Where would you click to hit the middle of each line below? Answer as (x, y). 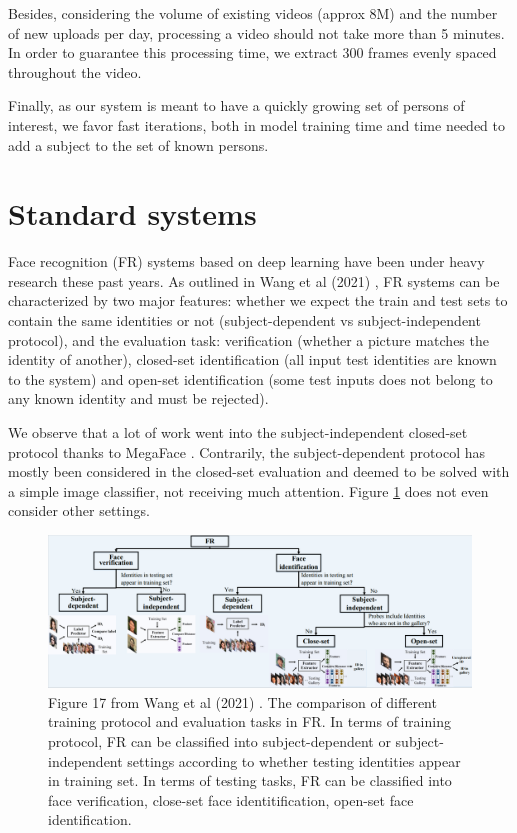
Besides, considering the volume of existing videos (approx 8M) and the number (253, 13)
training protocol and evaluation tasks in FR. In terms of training (249, 721)
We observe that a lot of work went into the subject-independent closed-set (238, 432)
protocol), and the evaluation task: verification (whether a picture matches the (248, 339)
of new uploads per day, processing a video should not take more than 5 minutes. (256, 32)
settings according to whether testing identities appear (294, 760)
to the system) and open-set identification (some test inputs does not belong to (250, 378)
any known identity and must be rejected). (138, 398)
